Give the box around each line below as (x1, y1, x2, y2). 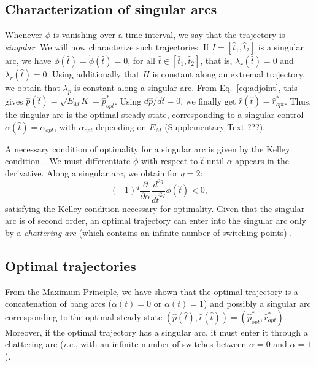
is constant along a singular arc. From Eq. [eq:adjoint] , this (74, 81, 298, 93)
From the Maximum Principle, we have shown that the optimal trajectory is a (5, 285, 298, 298)
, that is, (200, 53, 233, 66)
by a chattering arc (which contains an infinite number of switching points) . (5, 226, 293, 239)
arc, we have (5, 53, 52, 66)
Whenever (5, 28, 43, 41)
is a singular (258, 40, 304, 53)
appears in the (235, 154, 289, 167)
